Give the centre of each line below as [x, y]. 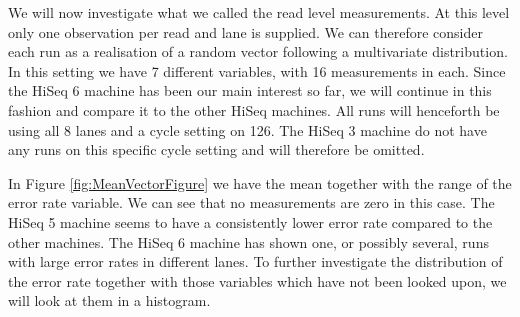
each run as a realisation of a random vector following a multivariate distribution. [258, 51]
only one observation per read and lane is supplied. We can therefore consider [246, 31]
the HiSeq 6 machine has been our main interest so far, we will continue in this [250, 90]
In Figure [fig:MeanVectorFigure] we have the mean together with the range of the [260, 182]
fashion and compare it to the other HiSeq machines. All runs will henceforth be [254, 109]
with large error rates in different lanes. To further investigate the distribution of [255, 261]
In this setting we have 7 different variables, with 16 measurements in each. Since [257, 70]
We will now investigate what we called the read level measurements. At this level [259, 12]
